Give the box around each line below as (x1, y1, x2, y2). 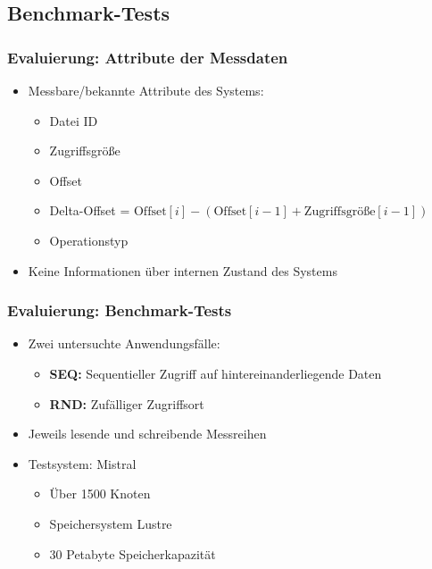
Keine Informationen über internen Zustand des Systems (28, 261, 337, 280)
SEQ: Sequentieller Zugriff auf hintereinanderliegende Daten (49, 364, 382, 382)
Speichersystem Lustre (49, 514, 172, 532)
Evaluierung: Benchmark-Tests (7, 299, 232, 322)
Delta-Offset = (49, 201, 130, 220)
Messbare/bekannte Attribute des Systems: (28, 81, 264, 99)
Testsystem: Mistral (28, 454, 137, 473)
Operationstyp (49, 230, 129, 249)
